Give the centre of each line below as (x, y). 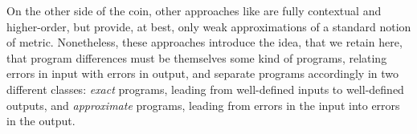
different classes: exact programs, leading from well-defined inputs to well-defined (205, 89)
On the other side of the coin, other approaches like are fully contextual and (194, 10)
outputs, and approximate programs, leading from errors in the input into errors (203, 105)
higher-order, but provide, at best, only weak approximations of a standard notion (209, 26)
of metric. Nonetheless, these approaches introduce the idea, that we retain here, (204, 42)
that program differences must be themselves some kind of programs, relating (197, 57)
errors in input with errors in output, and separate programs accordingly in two (203, 73)
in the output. (41, 121)
